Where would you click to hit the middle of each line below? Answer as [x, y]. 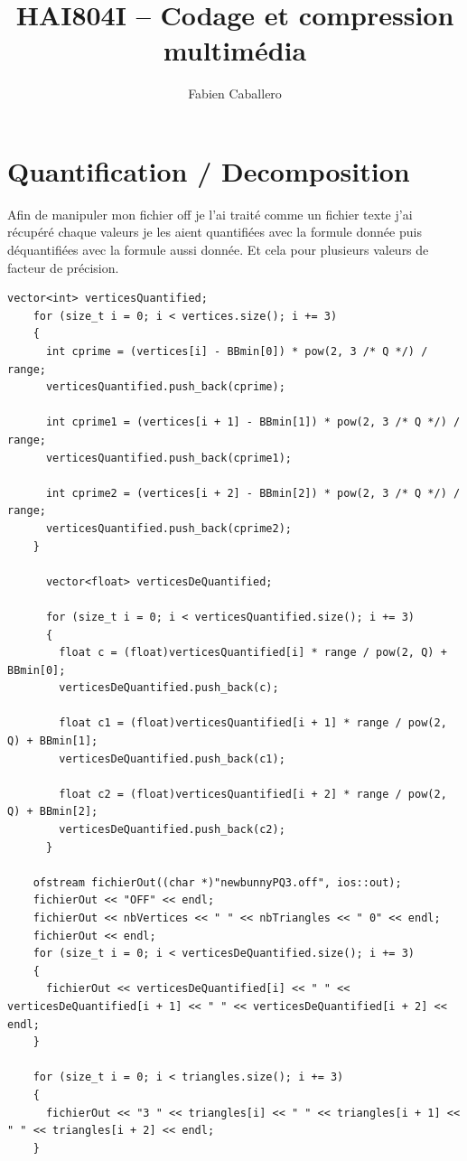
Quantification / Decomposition [209, 170]
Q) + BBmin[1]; [53, 741]
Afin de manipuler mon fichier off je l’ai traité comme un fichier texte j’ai [210, 214]
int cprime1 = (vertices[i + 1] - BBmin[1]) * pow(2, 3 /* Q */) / [253, 422]
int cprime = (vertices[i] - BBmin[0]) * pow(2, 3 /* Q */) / [237, 351]
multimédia [235, 50]
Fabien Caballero [235, 94]
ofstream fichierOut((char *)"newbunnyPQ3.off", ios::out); [217, 882]
